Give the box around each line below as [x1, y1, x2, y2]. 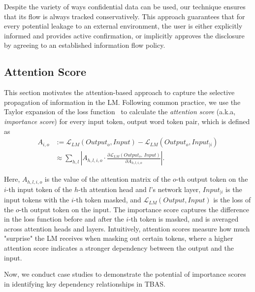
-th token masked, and [73, 195, 141, 205]
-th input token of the [6, 184, 72, 194]
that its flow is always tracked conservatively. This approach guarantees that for [4, 11, 245, 21]
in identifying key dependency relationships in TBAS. [4, 278, 165, 289]
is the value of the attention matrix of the [44, 174, 171, 184]
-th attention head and [78, 184, 147, 194]
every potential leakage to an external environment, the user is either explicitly [4, 21, 243, 31]
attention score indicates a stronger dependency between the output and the [4, 243, 234, 253]
